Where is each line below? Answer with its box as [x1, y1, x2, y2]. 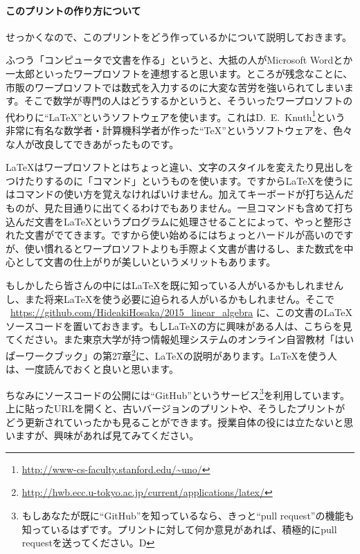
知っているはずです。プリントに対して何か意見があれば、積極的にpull [21, 521, 337, 536]
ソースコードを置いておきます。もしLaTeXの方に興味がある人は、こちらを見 [6, 318, 352, 333]
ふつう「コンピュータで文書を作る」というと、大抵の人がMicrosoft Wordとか [6, 53, 353, 67]
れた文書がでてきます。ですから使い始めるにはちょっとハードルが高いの [6, 228, 334, 242]
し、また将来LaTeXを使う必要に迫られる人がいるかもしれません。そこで [6, 291, 334, 306]
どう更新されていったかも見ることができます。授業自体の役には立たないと [6, 414, 344, 429]
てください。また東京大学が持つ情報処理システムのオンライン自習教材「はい [6, 332, 354, 347]
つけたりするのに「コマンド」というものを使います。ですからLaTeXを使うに [6, 173, 354, 187]
